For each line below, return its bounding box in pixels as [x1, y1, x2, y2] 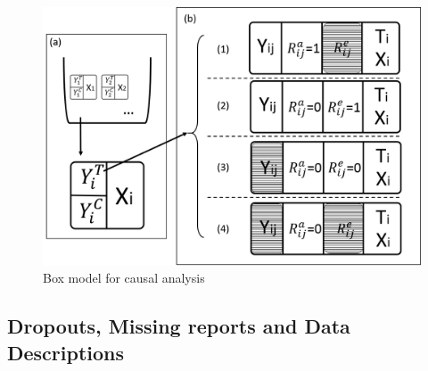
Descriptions [7, 338, 125, 366]
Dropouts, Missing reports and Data [7, 312, 350, 340]
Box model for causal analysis [43, 268, 205, 287]
